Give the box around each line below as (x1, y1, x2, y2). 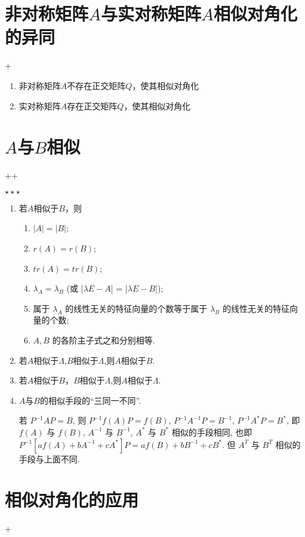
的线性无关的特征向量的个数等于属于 (65, 302, 208, 314)
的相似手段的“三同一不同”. (39, 394, 141, 406)
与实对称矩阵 (101, 1, 202, 26)
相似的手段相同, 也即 (171, 425, 252, 438)
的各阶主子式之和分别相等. (52, 333, 155, 346)
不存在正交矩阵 (67, 79, 126, 91)
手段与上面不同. (19, 452, 80, 465)
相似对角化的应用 (5, 487, 139, 512)
